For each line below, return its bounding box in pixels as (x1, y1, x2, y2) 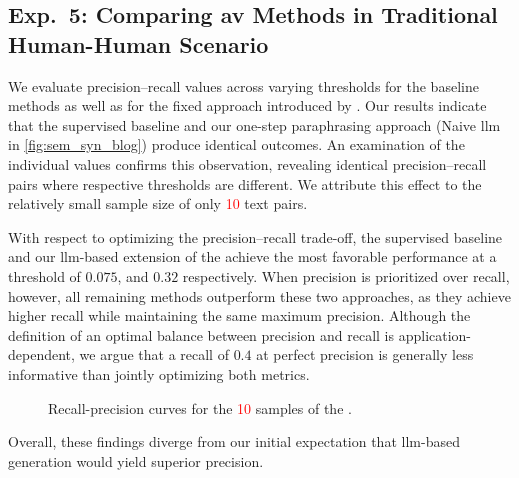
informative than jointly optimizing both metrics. (8, 363, 310, 384)
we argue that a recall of (79, 344, 229, 365)
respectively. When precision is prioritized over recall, (182, 265, 510, 286)
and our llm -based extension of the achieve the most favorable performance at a (8, 246, 497, 267)
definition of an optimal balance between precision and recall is (8, 324, 395, 345)
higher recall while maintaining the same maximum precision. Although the (8, 305, 471, 326)
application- (398, 324, 472, 345)
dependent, (8, 344, 75, 365)
